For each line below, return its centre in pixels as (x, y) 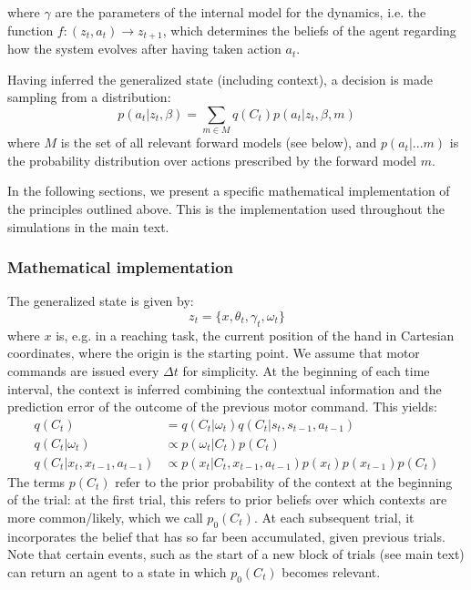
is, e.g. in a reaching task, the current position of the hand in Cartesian (255, 335)
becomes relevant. (331, 571)
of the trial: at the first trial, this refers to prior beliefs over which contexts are (227, 499)
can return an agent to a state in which (117, 571)
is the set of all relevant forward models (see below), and (219, 142)
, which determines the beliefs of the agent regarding (309, 30)
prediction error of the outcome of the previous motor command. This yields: (222, 407)
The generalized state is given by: (101, 301)
